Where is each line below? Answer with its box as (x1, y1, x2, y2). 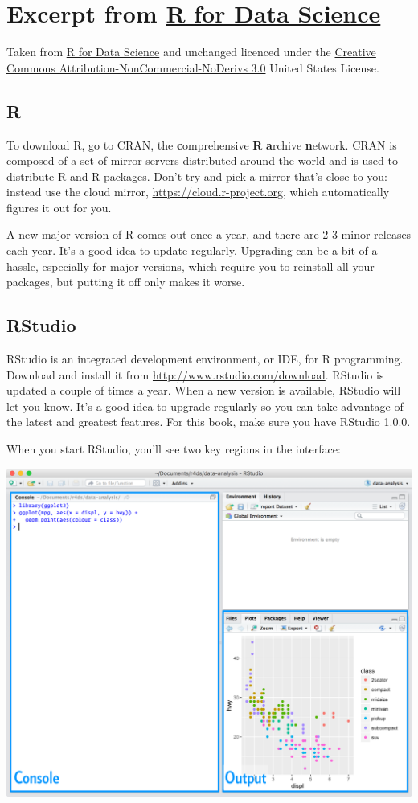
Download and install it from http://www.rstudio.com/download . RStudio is (6, 366, 384, 383)
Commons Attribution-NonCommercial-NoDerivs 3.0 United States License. (6, 59, 379, 76)
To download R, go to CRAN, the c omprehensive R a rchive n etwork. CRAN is (6, 136, 397, 153)
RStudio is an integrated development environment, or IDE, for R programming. (6, 350, 404, 367)
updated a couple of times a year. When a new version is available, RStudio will (6, 382, 401, 399)
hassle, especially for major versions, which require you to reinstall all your (6, 257, 375, 274)
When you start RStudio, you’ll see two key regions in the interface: (6, 440, 341, 457)
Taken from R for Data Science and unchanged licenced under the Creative (6, 43, 376, 60)
